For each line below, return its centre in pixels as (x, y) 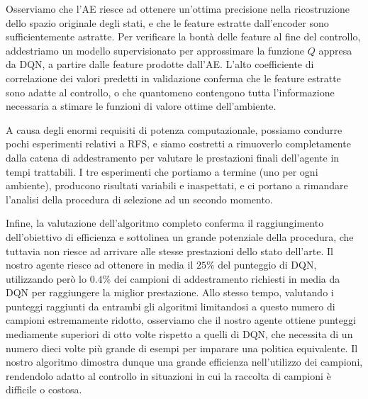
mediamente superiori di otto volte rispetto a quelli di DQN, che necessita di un (179, 334)
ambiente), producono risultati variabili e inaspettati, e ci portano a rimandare (177, 185)
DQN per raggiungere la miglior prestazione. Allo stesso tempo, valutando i (170, 292)
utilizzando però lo (46, 278)
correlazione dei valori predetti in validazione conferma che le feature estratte (173, 78)
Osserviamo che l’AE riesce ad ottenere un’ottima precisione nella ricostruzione (178, 9)
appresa (335, 50)
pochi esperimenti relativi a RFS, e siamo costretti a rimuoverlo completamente (178, 144)
